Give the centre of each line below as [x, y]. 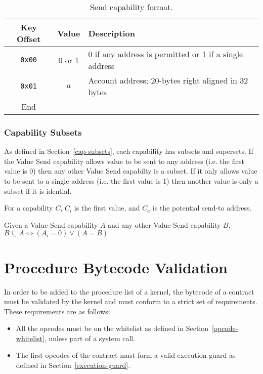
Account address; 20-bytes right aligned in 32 [168, 80]
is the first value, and [107, 208]
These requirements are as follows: [57, 311]
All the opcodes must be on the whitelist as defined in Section [112, 328]
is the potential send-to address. [202, 208]
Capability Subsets [43, 132]
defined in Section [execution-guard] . [73, 365]
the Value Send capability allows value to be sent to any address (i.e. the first [124, 161]
